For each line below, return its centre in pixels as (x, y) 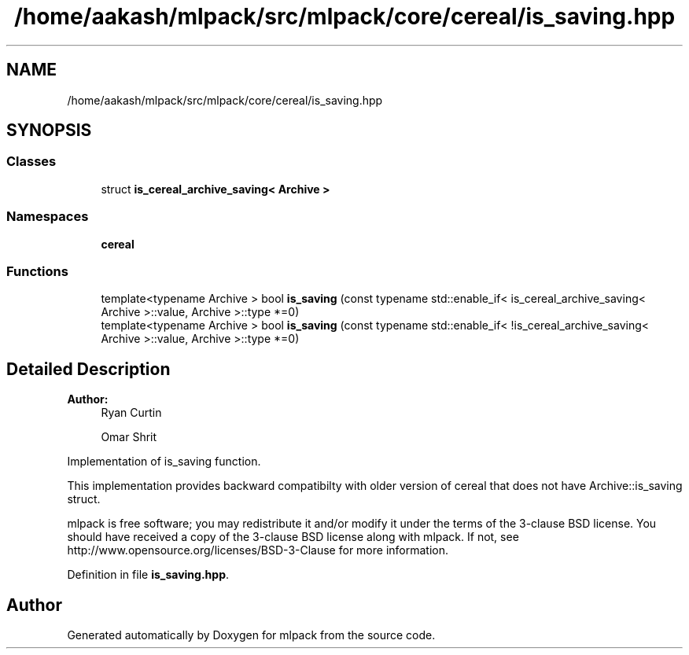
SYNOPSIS (49, 131)
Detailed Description (88, 369)
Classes (31, 162)
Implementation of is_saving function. (164, 462)
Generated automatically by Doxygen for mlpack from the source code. (251, 635)
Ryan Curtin (131, 413)
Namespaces (48, 217)
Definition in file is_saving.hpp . (148, 575)
